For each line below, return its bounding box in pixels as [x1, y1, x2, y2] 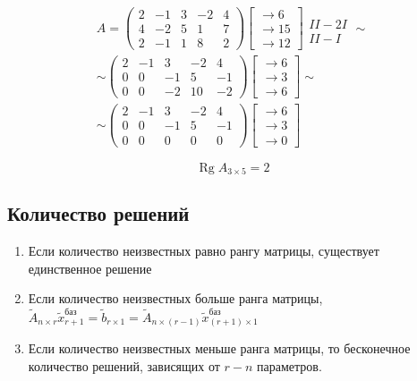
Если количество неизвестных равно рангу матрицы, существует [28, 241, 379, 260]
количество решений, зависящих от [28, 356, 220, 375]
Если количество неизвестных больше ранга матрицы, [28, 289, 323, 308]
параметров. [257, 356, 322, 375]
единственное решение [28, 258, 152, 277]
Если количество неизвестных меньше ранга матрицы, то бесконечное [28, 339, 411, 358]
